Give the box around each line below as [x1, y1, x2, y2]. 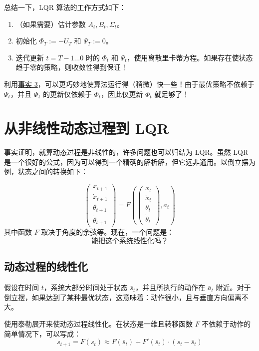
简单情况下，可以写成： [4, 328, 81, 339]
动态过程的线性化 [4, 259, 88, 274]
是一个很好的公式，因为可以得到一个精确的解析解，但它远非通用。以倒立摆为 [4, 156, 256, 167]
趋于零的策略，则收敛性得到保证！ [15, 62, 128, 72]
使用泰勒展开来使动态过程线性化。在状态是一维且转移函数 [4, 319, 193, 329]
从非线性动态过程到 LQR [4, 118, 169, 138]
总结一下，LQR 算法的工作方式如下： [4, 2, 126, 12]
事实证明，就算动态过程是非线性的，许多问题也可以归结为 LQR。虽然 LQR [4, 147, 249, 157]
